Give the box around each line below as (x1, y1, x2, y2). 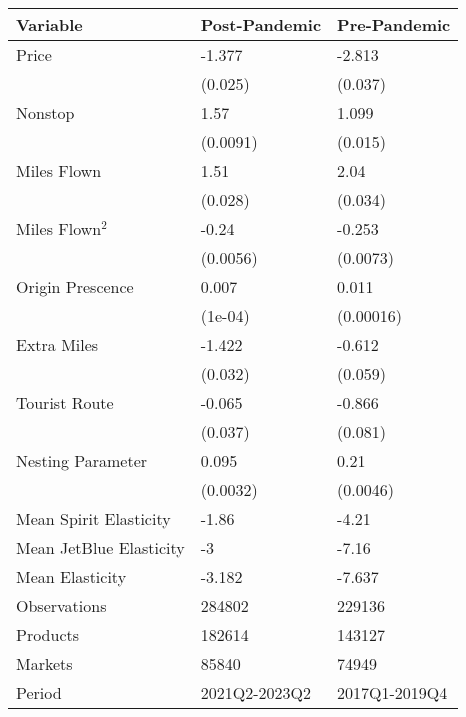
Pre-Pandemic (337, 13, 451, 36)
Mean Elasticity (16, 565, 127, 588)
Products (16, 623, 80, 646)
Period (16, 681, 62, 704)
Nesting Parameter (16, 449, 148, 472)
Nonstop (16, 101, 75, 124)
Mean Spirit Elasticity (16, 507, 171, 530)
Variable (16, 13, 83, 36)
